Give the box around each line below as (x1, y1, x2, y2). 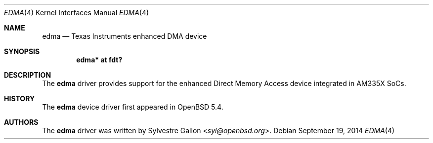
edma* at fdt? (76, 56, 123, 64)
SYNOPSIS (4, 47, 40, 56)
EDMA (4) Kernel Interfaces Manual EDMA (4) (4, 8, 149, 17)
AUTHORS (4, 118, 39, 126)
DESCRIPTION (4, 71, 51, 79)
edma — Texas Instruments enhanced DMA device (42, 32, 207, 40)
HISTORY (4, 94, 35, 103)
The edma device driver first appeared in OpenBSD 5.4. (42, 103, 223, 111)
